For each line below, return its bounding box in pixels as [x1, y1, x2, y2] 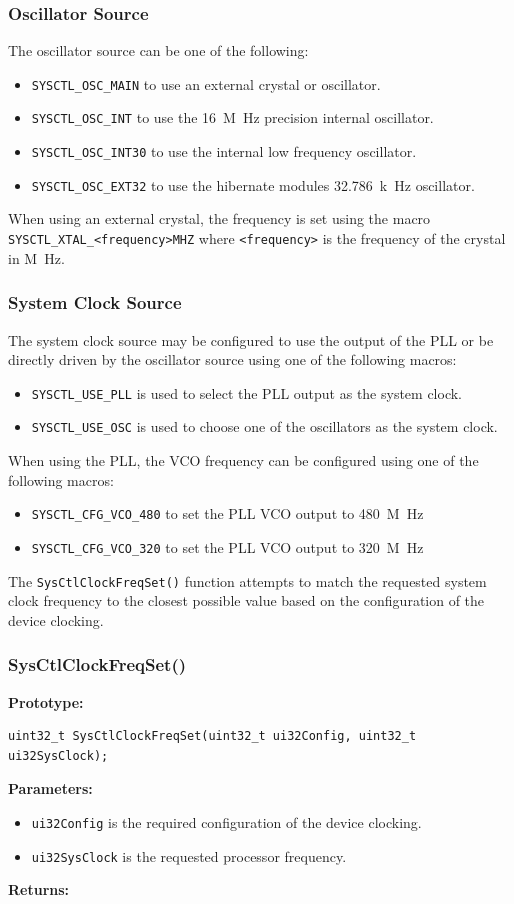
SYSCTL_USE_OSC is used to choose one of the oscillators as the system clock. [31, 416, 498, 437]
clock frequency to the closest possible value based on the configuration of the [8, 590, 485, 611]
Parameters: [8, 778, 93, 799]
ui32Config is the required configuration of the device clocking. [31, 811, 422, 832]
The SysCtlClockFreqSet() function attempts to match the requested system [8, 570, 487, 591]
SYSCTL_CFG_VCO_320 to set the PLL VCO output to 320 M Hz [31, 536, 424, 557]
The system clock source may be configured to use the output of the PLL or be [8, 329, 494, 350]
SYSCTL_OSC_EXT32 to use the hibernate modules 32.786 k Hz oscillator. [31, 174, 475, 195]
